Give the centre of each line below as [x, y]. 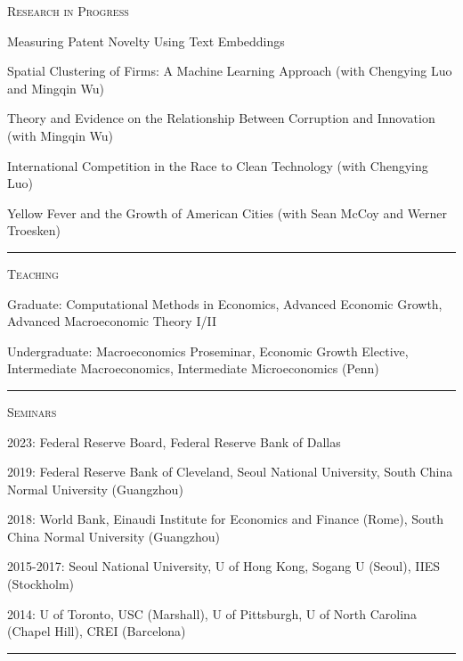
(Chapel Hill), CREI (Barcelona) [97, 631]
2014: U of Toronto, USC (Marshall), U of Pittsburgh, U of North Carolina [212, 613]
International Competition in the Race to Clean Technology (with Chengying [218, 165]
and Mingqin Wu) [56, 88]
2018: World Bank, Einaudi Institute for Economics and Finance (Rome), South [226, 519]
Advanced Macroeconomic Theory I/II [112, 321]
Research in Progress [68, 11]
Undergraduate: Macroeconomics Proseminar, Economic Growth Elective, [208, 351]
